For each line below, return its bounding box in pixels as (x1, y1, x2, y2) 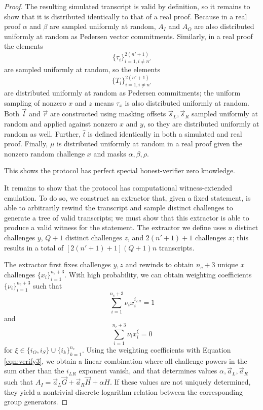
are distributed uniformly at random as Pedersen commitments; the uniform (4, 87, 241, 98)
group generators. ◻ (4, 396, 68, 407)
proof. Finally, (4, 138, 48, 149)
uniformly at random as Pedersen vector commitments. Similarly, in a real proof (4, 30, 253, 41)
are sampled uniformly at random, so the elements (4, 64, 160, 75)
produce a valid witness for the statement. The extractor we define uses (4, 222, 226, 233)
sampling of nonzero (4, 97, 66, 108)
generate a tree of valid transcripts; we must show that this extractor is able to (4, 212, 249, 223)
